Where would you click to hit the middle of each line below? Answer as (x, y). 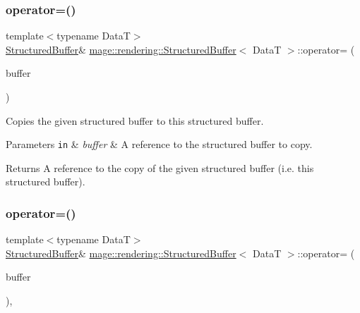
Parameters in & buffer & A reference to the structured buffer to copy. (159, 144)
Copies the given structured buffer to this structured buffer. (135, 120)
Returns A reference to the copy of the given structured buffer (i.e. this (160, 167)
